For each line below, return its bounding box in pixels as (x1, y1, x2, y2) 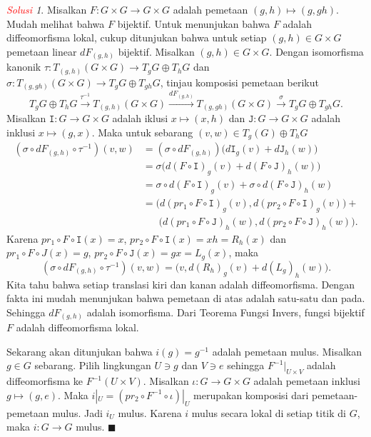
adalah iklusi (112, 111, 168, 126)
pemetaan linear (6, 44, 77, 59)
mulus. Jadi (52, 405, 103, 420)
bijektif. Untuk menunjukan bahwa (117, 16, 270, 31)
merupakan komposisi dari (193, 387, 309, 402)
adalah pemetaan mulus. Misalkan (212, 343, 362, 358)
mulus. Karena (118, 405, 182, 420)
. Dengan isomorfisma (269, 44, 364, 59)
